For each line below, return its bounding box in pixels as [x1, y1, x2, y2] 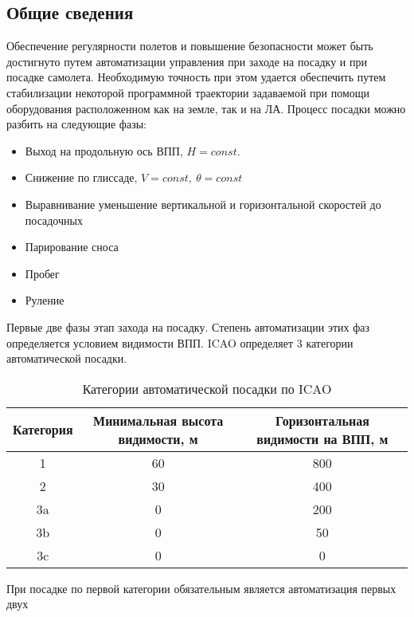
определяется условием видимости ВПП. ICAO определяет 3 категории [6, 334, 353, 351]
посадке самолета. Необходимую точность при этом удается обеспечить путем [6, 69, 386, 85]
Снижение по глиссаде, [25, 169, 138, 186]
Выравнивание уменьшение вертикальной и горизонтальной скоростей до [25, 195, 381, 212]
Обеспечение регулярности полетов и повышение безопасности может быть [6, 37, 373, 54]
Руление [25, 292, 64, 308]
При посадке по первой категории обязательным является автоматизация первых [6, 580, 396, 596]
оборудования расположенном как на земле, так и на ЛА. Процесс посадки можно [6, 100, 406, 116]
